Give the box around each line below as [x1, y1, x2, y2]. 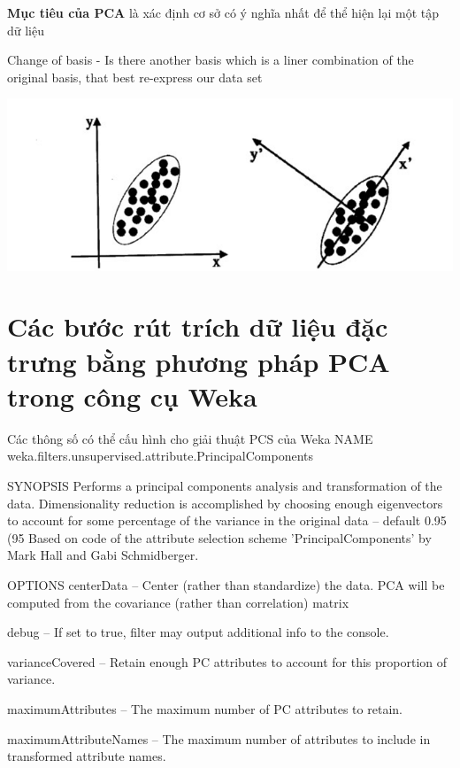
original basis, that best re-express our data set [7, 67, 263, 86]
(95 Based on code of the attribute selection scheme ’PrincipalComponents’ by [7, 528, 432, 547]
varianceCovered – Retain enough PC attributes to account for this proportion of [7, 652, 448, 671]
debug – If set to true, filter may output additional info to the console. [7, 623, 389, 641]
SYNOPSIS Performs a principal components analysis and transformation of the [7, 476, 442, 494]
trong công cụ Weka [7, 377, 257, 414]
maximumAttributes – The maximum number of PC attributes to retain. [7, 699, 402, 718]
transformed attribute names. [7, 747, 166, 765]
